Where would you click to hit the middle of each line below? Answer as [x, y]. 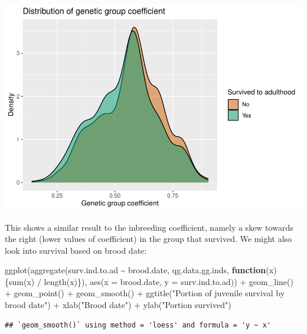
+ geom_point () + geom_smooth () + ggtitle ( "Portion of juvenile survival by [145, 293]
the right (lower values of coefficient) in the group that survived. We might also [148, 239]
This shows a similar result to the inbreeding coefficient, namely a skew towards [149, 227]
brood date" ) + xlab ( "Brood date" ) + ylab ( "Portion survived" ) [118, 305]
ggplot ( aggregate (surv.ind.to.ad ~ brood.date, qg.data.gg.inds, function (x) [141, 270]
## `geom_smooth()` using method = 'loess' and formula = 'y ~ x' [138, 325]
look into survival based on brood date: [76, 250]
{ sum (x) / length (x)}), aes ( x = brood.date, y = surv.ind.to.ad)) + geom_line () [149, 281]
